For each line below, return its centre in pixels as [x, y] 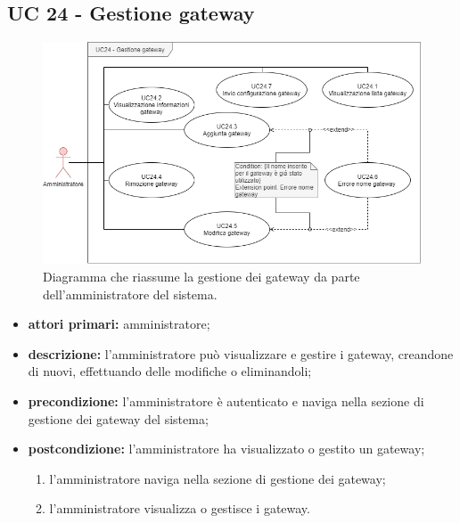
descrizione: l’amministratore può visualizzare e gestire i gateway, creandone [241, 353]
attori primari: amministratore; [119, 324]
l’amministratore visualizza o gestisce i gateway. [180, 508]
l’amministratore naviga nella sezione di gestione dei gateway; [218, 478]
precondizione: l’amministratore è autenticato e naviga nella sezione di [226, 400]
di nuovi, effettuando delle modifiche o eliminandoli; [170, 371]
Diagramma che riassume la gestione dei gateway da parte [201, 276]
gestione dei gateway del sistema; [118, 418]
